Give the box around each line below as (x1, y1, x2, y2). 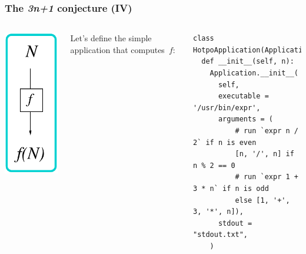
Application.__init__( (209, 69, 298, 77)
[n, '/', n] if (235, 150, 294, 159)
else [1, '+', (235, 196, 290, 204)
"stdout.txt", (192, 230, 248, 239)
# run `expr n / (235, 126, 298, 135)
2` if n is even (192, 138, 257, 147)
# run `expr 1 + (235, 173, 298, 182)
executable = (218, 92, 269, 101)
